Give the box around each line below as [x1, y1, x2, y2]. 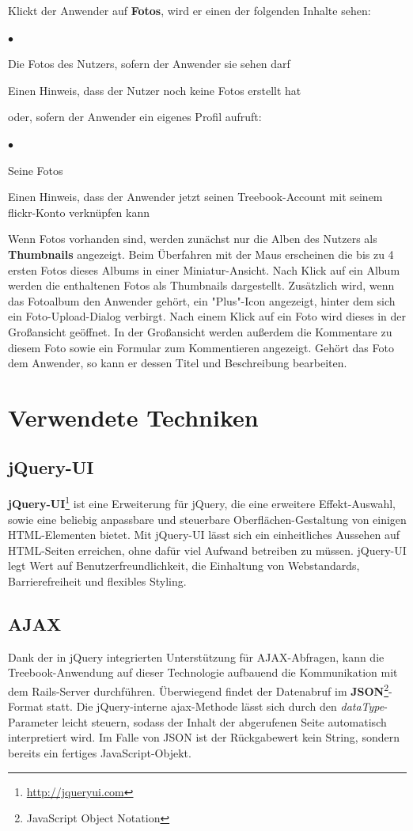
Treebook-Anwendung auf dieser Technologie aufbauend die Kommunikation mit [8, 664, 398, 681]
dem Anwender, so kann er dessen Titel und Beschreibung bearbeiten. [8, 355, 347, 371]
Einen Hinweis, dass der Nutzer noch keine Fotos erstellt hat [8, 82, 301, 98]
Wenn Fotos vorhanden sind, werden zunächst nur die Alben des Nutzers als [8, 230, 377, 247]
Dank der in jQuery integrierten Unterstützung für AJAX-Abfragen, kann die [8, 648, 385, 665]
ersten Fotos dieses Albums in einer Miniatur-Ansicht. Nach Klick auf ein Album [8, 261, 400, 278]
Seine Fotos [8, 161, 63, 178]
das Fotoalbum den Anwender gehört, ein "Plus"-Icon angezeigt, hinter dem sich [8, 292, 396, 309]
